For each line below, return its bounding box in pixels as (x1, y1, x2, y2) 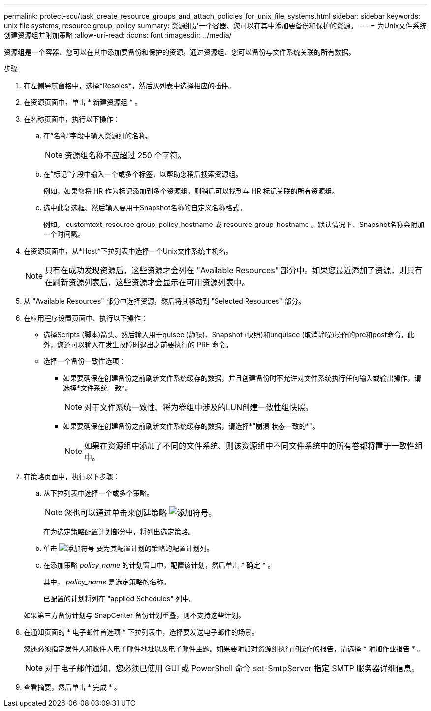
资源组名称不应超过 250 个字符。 (64, 150, 186, 160)
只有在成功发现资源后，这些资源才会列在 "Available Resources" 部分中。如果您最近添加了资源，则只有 (45, 265, 423, 275)
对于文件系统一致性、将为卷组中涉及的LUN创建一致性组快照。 (84, 402, 313, 412)
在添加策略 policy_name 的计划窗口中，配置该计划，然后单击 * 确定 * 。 (43, 561, 275, 569)
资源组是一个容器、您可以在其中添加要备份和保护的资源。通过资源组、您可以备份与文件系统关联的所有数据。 (4, 48, 355, 56)
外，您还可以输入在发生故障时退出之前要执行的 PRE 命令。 (43, 340, 233, 349)
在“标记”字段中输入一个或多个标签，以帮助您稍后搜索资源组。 (43, 170, 243, 178)
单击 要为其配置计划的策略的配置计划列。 (43, 544, 214, 552)
